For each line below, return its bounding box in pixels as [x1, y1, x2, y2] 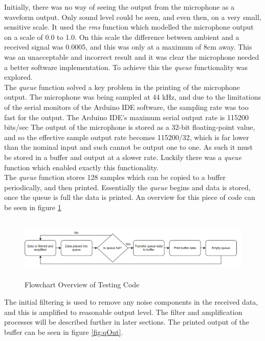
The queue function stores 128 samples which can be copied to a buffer [4, 172, 226, 183]
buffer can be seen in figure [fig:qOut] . [4, 326, 123, 337]
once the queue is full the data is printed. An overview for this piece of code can [4, 192, 255, 202]
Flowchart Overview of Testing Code [25, 279, 140, 290]
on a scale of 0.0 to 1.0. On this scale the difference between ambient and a [4, 31, 239, 42]
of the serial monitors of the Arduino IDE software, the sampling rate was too [4, 101, 249, 112]
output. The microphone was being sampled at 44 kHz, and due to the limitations [4, 92, 261, 102]
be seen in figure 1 [4, 201, 61, 212]
